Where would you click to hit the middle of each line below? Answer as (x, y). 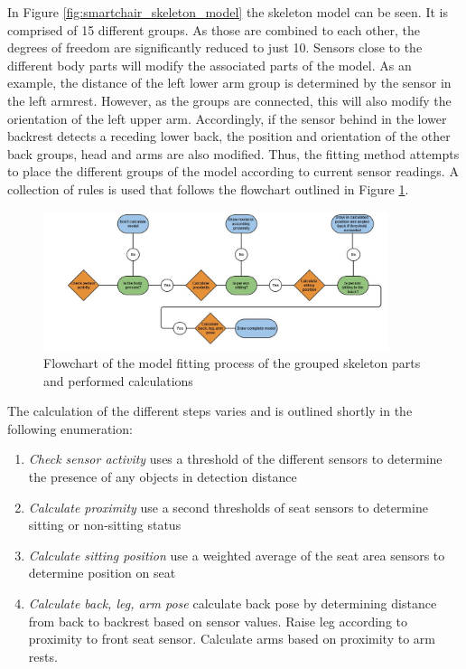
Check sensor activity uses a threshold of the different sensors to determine (235, 459)
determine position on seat (102, 573)
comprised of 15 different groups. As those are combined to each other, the (214, 29)
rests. (43, 656)
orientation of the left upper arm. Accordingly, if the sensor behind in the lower (227, 118)
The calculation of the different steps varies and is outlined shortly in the (210, 411)
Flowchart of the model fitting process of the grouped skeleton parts (232, 363)
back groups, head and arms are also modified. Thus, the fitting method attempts (233, 153)
